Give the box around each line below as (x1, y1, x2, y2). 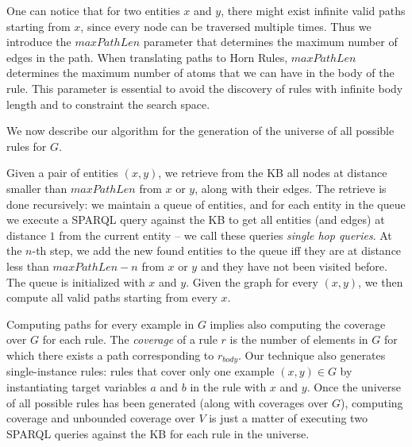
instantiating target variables (6, 378, 147, 395)
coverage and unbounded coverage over (6, 410, 195, 426)
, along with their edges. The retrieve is (194, 179, 387, 196)
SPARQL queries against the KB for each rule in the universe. (6, 425, 310, 441)
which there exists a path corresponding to (6, 346, 214, 363)
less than (6, 257, 49, 274)
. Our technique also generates (237, 346, 386, 363)
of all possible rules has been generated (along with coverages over (6, 394, 329, 410)
